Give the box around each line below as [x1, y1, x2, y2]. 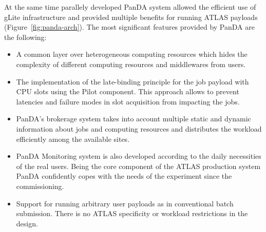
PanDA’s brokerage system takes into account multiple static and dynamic [16, 113, 251, 124]
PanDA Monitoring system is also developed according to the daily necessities [16, 151, 261, 161]
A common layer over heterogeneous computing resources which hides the [16, 49, 248, 59]
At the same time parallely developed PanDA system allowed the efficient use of [4, 2, 256, 12]
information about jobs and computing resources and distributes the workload [16, 123, 262, 134]
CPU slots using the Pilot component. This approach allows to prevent [16, 86, 239, 97]
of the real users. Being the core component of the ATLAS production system [16, 160, 261, 171]
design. [16, 218, 38, 228]
